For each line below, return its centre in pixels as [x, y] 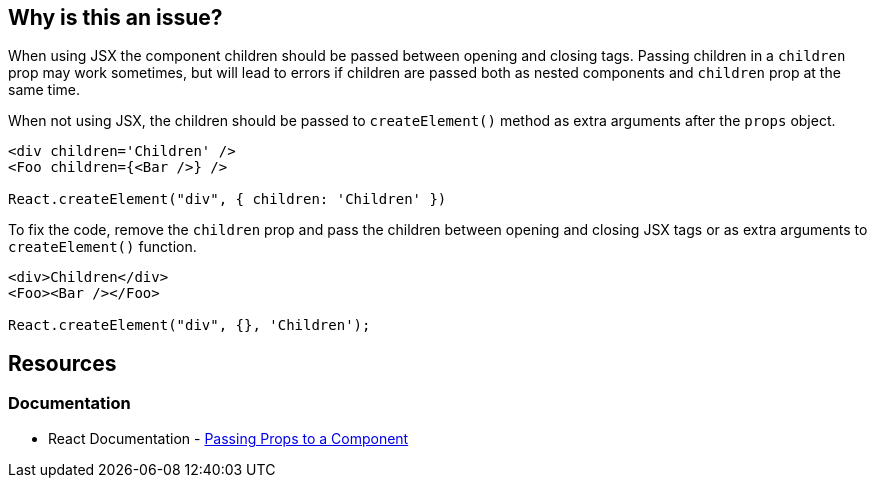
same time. [44, 90]
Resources [62, 363]
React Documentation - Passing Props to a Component [228, 438]
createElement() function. [102, 247]
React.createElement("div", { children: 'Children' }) [227, 199]
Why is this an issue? [115, 17]
